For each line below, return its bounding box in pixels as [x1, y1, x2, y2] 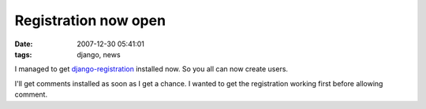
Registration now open [14, 12, 166, 29]
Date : [14, 39, 33, 49]
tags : [14, 49, 32, 59]
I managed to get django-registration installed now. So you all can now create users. [14, 64, 288, 74]
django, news [77, 49, 121, 59]
